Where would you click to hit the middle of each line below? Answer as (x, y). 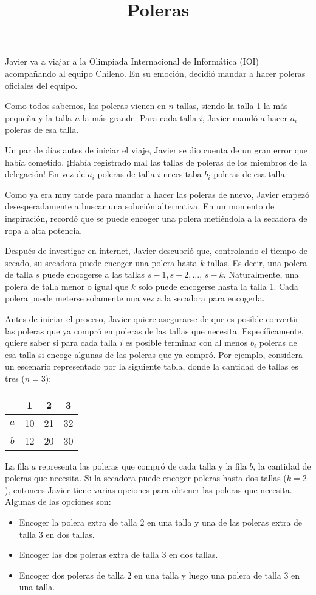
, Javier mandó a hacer (245, 117)
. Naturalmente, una (261, 274)
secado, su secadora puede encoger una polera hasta (101, 262)
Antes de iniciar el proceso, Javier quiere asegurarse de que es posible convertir (152, 319)
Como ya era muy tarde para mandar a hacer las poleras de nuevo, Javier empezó (157, 194)
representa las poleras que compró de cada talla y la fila (143, 466)
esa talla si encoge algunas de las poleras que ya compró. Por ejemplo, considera (154, 354)
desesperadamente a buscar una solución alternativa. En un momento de (140, 206)
